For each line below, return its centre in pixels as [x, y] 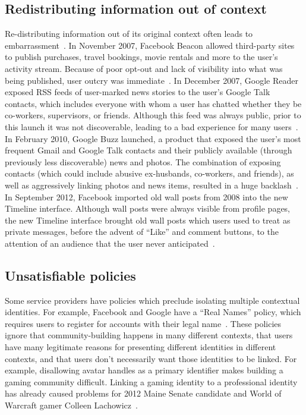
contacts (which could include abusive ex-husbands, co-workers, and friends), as [149, 173]
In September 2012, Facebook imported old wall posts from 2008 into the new [146, 197]
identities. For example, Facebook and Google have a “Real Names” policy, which [153, 312]
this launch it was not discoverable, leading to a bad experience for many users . [152, 126]
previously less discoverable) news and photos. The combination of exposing [143, 161]
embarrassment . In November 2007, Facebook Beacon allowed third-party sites [150, 45]
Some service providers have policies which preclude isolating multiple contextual [152, 300]
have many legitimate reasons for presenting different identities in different [141, 347]
